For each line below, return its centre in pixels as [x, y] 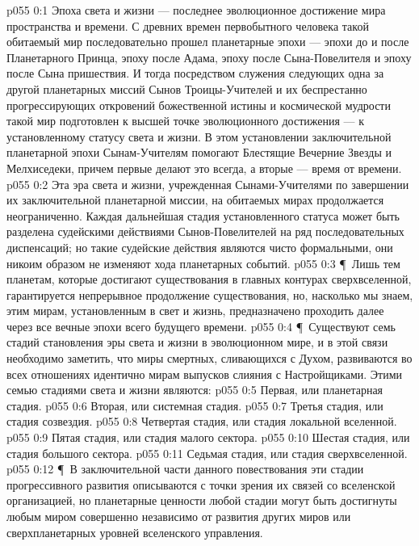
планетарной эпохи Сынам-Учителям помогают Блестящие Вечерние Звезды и [199, 152]
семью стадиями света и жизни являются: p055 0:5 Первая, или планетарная [195, 390]
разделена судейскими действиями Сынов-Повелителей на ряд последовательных [205, 231]
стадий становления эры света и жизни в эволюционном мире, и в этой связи [197, 342]
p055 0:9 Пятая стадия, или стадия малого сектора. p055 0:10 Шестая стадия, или [208, 437]
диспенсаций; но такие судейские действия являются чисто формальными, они [200, 247]
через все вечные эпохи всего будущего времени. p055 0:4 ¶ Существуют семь [201, 326]
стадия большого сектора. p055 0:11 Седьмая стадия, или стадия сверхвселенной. [207, 453]
